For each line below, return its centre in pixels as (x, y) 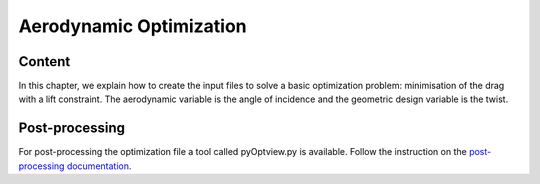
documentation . (99, 166)
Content (44, 61)
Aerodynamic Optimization (132, 26)
